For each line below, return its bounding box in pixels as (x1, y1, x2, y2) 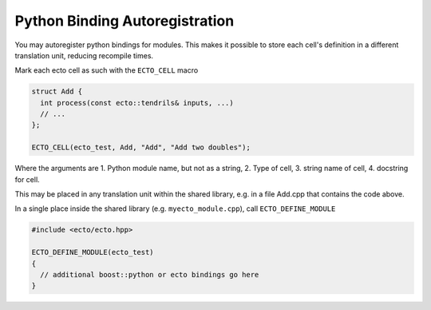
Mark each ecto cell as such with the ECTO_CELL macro (14, 66, 199, 75)
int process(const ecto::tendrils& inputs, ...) (40, 98, 235, 107)
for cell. (14, 174, 40, 184)
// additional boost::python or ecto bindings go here (40, 270, 259, 279)
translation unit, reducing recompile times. (14, 50, 154, 60)
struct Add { (31, 87, 83, 96)
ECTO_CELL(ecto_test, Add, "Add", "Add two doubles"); (31, 143, 251, 152)
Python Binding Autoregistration (14, 12, 235, 30)
